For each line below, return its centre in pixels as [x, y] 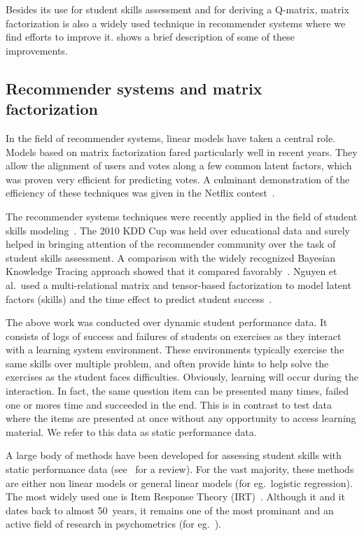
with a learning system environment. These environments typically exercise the [175, 350]
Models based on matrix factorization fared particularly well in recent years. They [182, 151]
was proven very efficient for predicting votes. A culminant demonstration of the [178, 179]
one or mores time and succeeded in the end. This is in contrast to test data [169, 404]
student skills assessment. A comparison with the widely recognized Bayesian [171, 257]
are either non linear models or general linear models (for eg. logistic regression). [179, 482]
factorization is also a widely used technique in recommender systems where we [176, 23]
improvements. [37, 50]
